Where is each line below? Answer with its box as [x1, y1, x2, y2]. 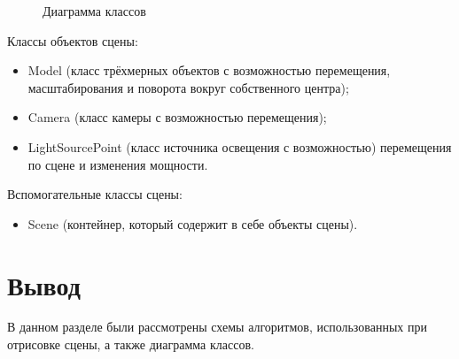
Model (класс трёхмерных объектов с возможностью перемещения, [27, 61, 391, 80]
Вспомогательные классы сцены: [7, 185, 183, 203]
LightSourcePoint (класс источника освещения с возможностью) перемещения [27, 137, 452, 156]
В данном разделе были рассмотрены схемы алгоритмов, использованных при [7, 317, 427, 336]
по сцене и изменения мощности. [27, 155, 208, 173]
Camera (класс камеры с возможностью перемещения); [27, 108, 327, 126]
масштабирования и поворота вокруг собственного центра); [27, 78, 349, 96]
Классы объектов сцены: [7, 31, 138, 50]
